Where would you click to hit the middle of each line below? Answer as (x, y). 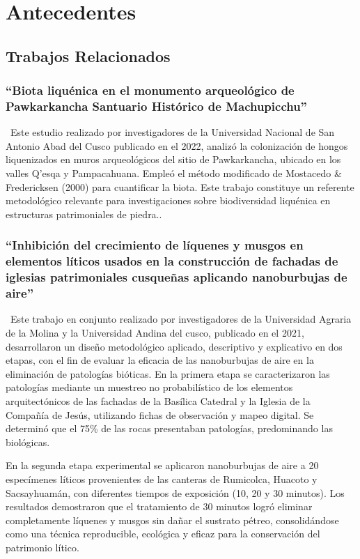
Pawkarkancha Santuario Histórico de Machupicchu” (156, 106)
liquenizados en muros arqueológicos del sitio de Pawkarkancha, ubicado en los (173, 159)
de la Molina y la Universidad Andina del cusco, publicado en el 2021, (155, 333)
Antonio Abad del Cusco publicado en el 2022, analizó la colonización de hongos (177, 145)
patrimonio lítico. (42, 547)
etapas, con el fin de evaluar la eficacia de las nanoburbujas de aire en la (160, 360)
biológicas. (28, 442)
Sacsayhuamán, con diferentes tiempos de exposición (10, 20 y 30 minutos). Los (175, 492)
